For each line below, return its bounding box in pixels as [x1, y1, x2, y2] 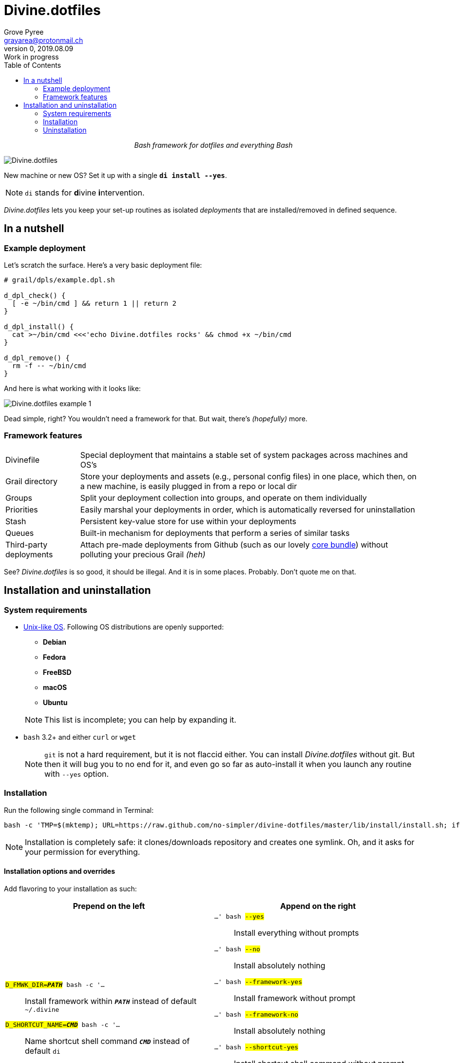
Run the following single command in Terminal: [4, 806, 154, 814]
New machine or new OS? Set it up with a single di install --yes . [4, 171, 227, 179]
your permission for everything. [25, 846, 140, 857]
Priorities [5, 504, 38, 514]
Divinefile [5, 454, 40, 465]
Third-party [5, 539, 48, 550]
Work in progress [4, 52, 59, 61]
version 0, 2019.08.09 [4, 44, 74, 53]
